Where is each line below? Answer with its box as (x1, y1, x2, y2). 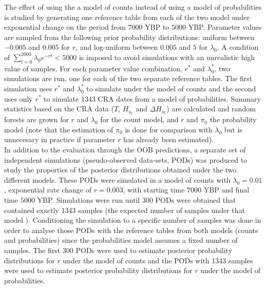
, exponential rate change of (4, 184, 91, 195)
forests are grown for (4, 114, 69, 125)
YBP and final (203, 184, 250, 195)
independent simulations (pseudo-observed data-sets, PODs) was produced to (4, 154, 248, 165)
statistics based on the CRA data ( (4, 103, 114, 114)
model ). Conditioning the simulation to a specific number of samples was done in (4, 215, 261, 225)
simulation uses (4, 83, 52, 93)
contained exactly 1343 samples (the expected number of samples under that (4, 204, 245, 215)
